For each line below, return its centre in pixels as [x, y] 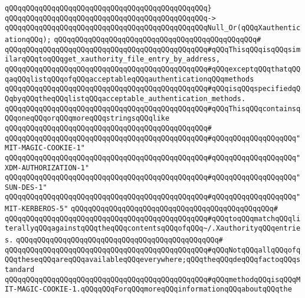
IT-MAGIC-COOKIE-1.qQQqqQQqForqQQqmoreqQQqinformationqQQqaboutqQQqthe [148, 289]
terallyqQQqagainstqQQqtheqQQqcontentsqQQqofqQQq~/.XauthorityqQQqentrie [153, 229]
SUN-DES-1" [26, 187]
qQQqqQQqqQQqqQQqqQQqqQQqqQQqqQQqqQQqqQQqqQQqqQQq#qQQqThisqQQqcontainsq [153, 108]
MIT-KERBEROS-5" [37, 209]
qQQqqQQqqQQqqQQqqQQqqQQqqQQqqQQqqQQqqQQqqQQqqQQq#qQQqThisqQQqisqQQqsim [153, 49]
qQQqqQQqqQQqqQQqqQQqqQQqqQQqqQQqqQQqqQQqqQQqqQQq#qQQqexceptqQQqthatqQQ [153, 69]
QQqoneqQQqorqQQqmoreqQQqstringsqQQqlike [87, 119]
